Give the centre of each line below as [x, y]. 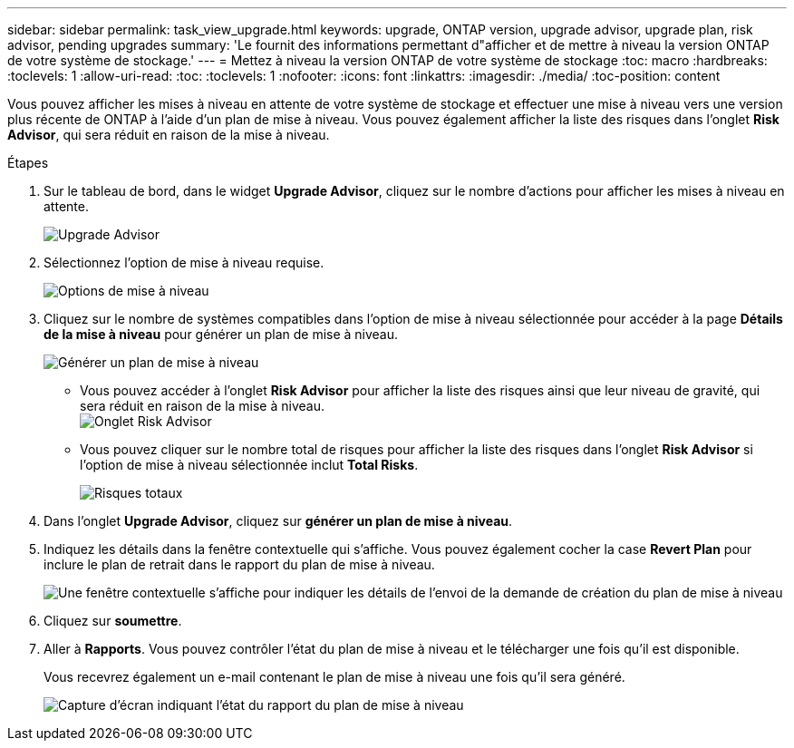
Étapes [28, 163]
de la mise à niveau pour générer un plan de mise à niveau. [221, 334]
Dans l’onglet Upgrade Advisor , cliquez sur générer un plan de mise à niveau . [278, 521]
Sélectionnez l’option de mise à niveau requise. [184, 262]
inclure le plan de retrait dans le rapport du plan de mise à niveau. [239, 564]
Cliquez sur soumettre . [113, 621]
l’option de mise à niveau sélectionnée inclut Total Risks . [249, 465]
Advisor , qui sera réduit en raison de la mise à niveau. [169, 135]
